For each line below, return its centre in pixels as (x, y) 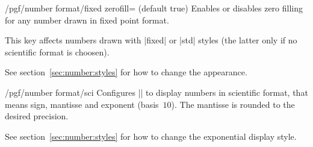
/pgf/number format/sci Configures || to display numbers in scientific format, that (156, 92)
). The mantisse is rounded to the (233, 104)
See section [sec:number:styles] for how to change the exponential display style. (151, 136)
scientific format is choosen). (57, 52)
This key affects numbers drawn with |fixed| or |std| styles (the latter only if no (151, 40)
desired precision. (37, 116)
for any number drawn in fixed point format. (87, 20)
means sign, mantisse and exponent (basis (82, 104)
